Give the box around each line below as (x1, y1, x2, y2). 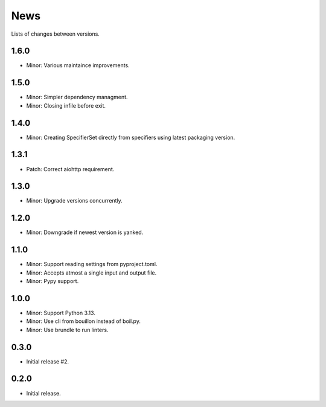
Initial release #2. (26, 357, 69, 365)
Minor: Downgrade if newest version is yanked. (26, 229, 144, 236)
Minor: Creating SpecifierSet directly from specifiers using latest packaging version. (26, 134, 235, 141)
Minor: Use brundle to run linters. (26, 326, 109, 333)
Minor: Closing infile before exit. (26, 102, 106, 109)
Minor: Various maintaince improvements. (26, 62, 130, 69)
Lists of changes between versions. (11, 30, 100, 37)
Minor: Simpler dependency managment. (26, 94, 128, 101)
